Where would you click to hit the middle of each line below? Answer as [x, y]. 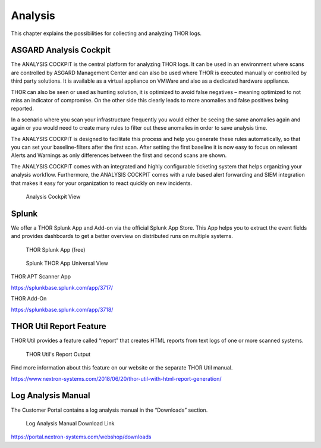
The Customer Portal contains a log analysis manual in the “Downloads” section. [109, 410]
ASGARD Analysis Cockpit [61, 50]
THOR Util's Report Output [58, 354]
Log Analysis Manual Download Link [70, 423]
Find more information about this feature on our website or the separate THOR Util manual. [122, 368]
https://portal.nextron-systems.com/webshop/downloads [81, 437]
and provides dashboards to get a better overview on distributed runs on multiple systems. [122, 236]
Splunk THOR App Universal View [67, 263]
